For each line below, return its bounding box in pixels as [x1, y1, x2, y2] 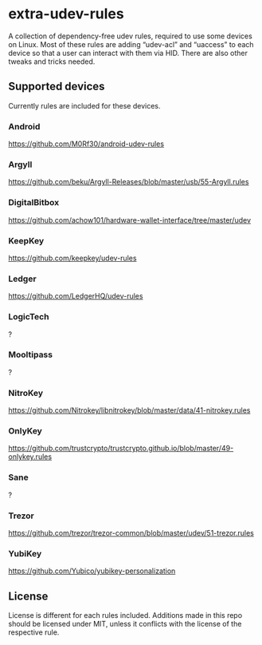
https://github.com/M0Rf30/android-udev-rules [8, 139, 165, 148]
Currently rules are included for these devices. [8, 101, 161, 110]
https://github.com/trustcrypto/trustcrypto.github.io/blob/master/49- [8, 444, 234, 453]
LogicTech [8, 311, 49, 322]
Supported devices [8, 80, 105, 93]
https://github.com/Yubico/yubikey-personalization [8, 566, 176, 576]
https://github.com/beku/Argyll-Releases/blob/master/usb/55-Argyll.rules [8, 177, 249, 187]
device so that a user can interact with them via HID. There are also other [8, 48, 248, 57]
